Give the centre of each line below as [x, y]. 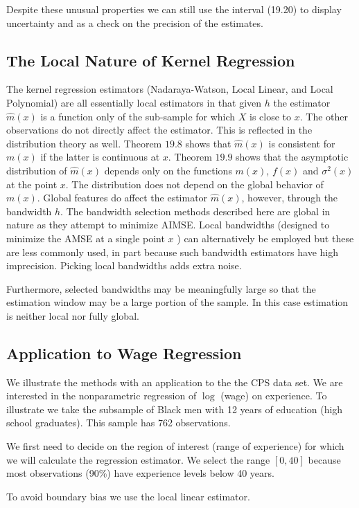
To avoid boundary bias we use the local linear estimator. [128, 496]
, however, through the [290, 198]
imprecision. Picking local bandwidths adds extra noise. [124, 265]
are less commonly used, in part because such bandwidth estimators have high [172, 252]
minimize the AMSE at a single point [86, 238]
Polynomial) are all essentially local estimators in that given [134, 102]
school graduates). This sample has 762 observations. [119, 423]
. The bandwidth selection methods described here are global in [195, 211]
